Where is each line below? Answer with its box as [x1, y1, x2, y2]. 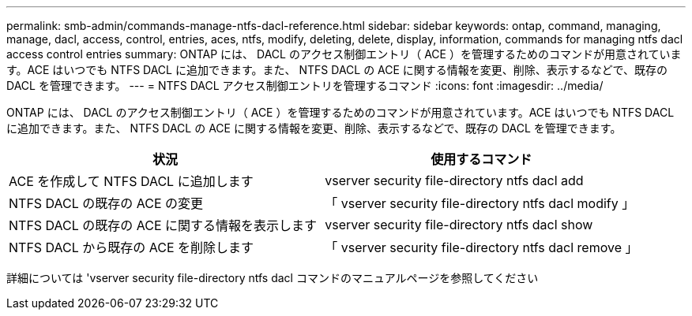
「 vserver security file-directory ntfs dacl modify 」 [325, 195, 635, 211]
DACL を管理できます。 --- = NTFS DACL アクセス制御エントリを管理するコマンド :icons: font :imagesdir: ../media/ [6, 79, 604, 92]
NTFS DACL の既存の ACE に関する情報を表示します [9, 217, 318, 233]
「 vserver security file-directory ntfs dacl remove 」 [325, 240, 638, 255]
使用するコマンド [431, 151, 532, 167]
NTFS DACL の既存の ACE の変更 [9, 195, 204, 211]
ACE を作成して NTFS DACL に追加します [9, 173, 254, 189]
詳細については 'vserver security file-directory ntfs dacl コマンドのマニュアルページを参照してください [6, 271, 539, 284]
